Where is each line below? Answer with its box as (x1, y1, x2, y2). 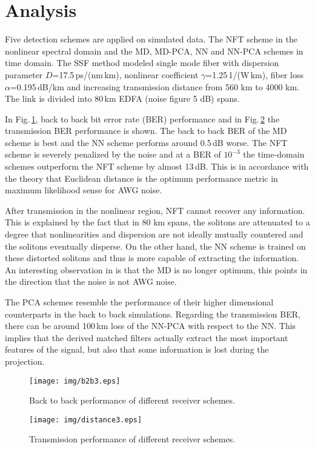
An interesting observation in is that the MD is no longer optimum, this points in (5, 263, 308, 276)
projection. (5, 354, 45, 367)
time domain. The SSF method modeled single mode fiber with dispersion (5, 56, 279, 69)
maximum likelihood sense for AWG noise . (5, 184, 162, 196)
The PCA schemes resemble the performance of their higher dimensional (5, 296, 274, 308)
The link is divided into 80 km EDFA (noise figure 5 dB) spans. (5, 92, 240, 105)
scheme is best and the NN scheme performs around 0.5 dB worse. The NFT (5, 136, 288, 148)
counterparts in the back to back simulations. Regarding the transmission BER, (5, 307, 300, 320)
